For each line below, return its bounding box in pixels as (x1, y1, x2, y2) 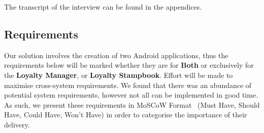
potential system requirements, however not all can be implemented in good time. (4, 90, 258, 100)
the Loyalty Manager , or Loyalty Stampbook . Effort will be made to (4, 69, 233, 80)
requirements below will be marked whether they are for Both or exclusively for (4, 60, 254, 70)
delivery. (4, 119, 30, 129)
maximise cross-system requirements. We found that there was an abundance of (4, 79, 252, 90)
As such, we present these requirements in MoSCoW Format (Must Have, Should (4, 99, 260, 110)
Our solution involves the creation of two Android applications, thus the (4, 50, 228, 60)
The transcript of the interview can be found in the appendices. (4, 2, 202, 12)
